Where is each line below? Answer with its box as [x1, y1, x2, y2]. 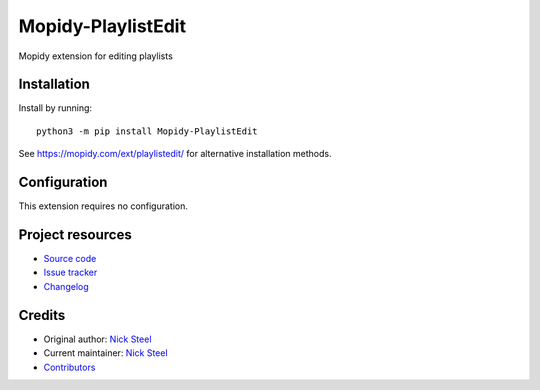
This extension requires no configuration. [18, 200, 189, 212]
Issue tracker [43, 266, 98, 279]
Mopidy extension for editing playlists [18, 50, 174, 62]
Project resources [18, 226, 132, 243]
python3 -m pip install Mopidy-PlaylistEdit [36, 125, 259, 137]
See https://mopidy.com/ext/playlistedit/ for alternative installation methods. [18, 148, 332, 160]
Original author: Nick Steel [43, 333, 152, 345]
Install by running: [18, 102, 93, 114]
